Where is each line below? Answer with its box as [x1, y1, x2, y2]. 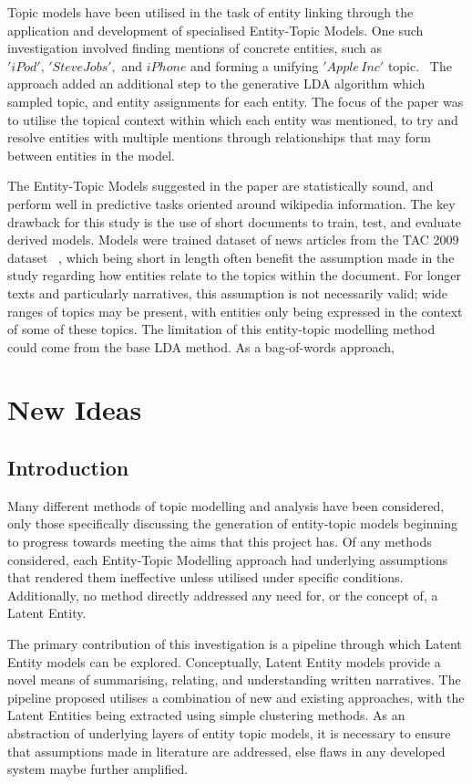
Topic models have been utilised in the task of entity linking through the [7, 3, 414, 21]
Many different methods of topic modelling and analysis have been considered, [7, 496, 445, 515]
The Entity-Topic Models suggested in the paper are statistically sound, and [7, 176, 434, 195]
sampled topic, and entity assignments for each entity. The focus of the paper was [7, 91, 464, 110]
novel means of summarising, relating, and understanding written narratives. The [7, 670, 461, 689]
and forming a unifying [190, 56, 319, 75]
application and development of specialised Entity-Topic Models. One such [7, 20, 424, 39]
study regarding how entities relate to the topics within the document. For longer [7, 266, 462, 285]
